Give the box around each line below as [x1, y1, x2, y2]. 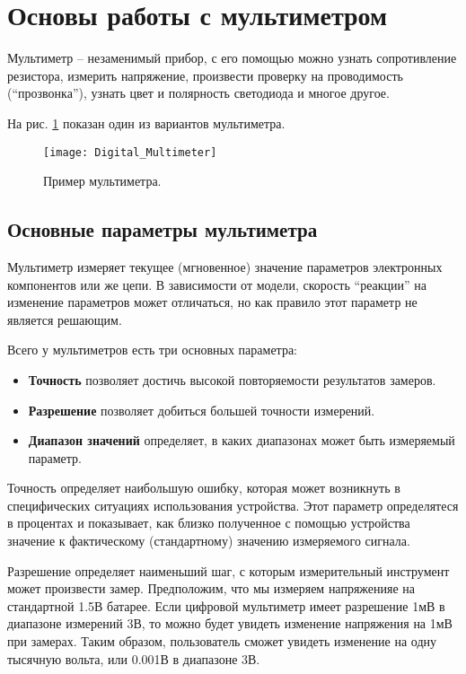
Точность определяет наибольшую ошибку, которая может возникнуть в [7, 478, 400, 497]
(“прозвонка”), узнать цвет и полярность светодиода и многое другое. [7, 83, 390, 102]
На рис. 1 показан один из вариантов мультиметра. [7, 113, 286, 132]
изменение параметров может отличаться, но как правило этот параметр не [7, 293, 418, 311]
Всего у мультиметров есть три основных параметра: [7, 340, 297, 359]
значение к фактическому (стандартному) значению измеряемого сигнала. [7, 531, 410, 550]
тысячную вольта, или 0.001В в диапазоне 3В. [7, 649, 260, 668]
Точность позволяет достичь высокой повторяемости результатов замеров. [28, 370, 436, 389]
